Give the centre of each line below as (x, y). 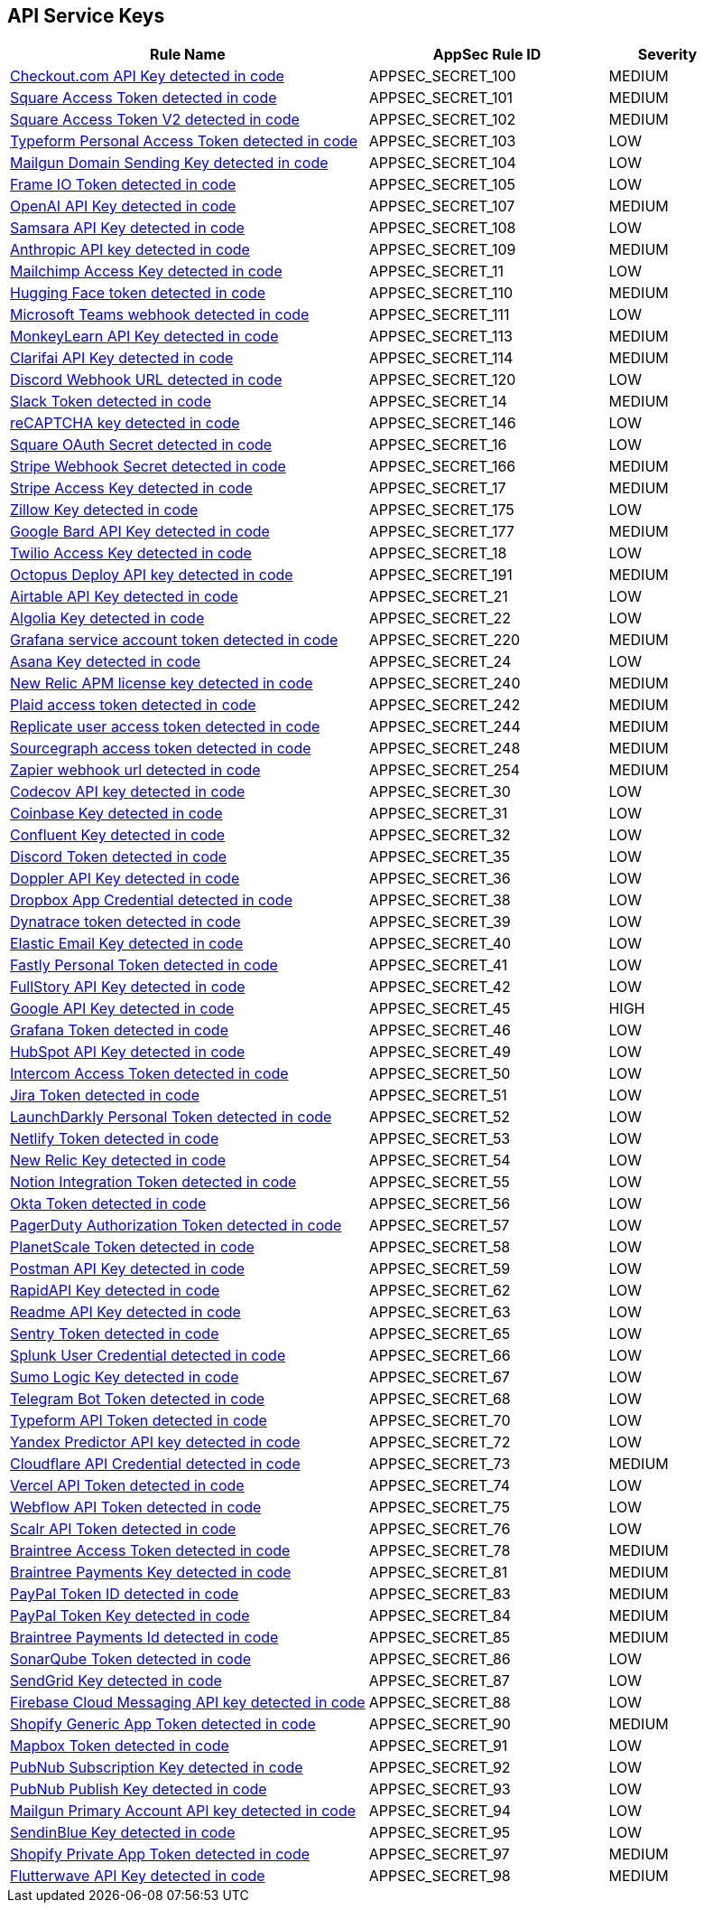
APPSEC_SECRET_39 (440, 922)
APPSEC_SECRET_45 (440, 1009)
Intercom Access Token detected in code (149, 1074)
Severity (667, 55)
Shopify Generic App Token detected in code (163, 1724)
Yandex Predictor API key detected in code (155, 1442)
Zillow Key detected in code (104, 510)
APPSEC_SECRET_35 (440, 857)
